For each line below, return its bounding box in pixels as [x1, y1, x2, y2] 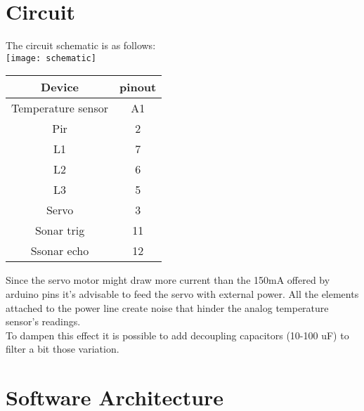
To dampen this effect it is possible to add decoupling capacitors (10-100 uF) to [6, 327, 349, 342]
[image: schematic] [6, 53, 96, 63]
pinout [119, 79, 157, 96]
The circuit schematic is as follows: [6, 38, 156, 53]
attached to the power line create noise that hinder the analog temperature [6, 300, 329, 315]
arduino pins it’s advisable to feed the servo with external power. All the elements [6, 286, 359, 301]
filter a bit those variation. [6, 341, 119, 356]
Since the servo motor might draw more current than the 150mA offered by [6, 273, 330, 287]
